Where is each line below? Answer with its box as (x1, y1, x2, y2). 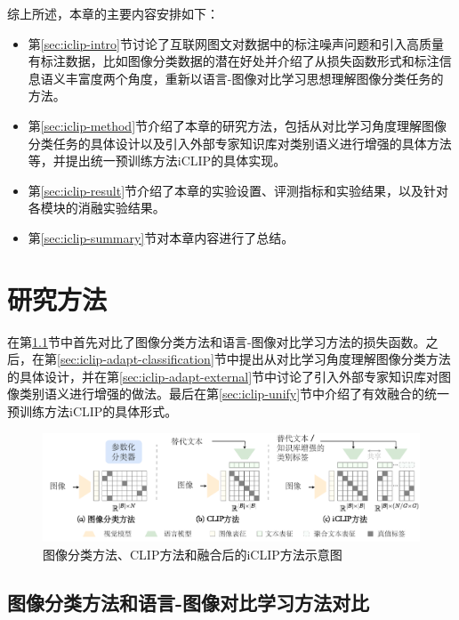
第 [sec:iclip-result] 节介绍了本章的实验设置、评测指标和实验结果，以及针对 (28, 181, 449, 199)
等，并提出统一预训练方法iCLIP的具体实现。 (28, 151, 286, 170)
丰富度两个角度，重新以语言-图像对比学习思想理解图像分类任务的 (65, 68, 444, 87)
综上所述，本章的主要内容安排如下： (7, 4, 219, 22)
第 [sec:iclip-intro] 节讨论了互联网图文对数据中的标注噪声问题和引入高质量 (28, 34, 444, 52)
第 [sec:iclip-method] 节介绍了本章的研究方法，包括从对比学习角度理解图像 (28, 116, 447, 134)
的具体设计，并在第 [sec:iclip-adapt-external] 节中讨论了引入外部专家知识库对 (7, 366, 439, 385)
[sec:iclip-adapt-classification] (57, 350, 214, 368)
